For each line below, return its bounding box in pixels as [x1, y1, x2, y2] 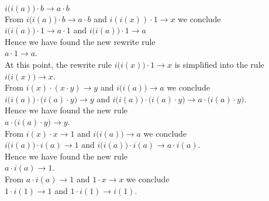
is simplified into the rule [174, 58, 264, 70]
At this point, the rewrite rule [5, 58, 112, 70]
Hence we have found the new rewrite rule [5, 35, 156, 47]
